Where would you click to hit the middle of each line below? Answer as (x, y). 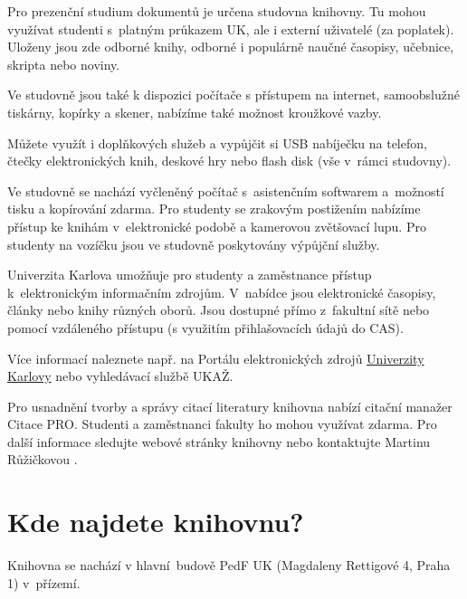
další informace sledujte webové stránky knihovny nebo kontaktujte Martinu (219, 441)
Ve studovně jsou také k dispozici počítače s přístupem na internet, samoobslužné (233, 95)
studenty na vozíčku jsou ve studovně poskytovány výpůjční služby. (194, 244)
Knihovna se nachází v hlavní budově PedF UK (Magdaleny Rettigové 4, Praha (229, 565)
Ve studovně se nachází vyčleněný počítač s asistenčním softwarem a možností (226, 190)
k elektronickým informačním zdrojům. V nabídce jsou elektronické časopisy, (222, 292)
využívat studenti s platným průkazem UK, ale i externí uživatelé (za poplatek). (231, 29)
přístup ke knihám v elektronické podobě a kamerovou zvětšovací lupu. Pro (217, 226)
